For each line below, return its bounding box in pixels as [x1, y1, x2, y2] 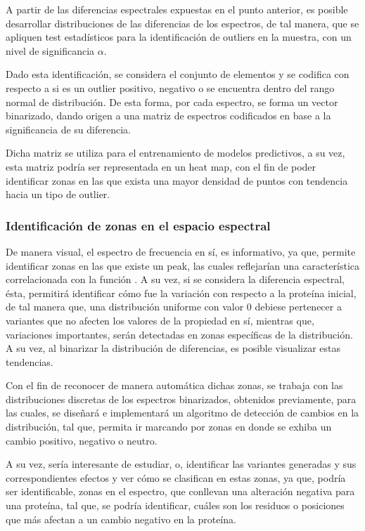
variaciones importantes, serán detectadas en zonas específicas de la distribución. [6, 327, 353, 341]
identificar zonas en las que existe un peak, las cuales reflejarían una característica [6, 258, 360, 273]
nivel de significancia [6, 43, 95, 58]
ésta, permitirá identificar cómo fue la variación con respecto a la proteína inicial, [6, 285, 357, 300]
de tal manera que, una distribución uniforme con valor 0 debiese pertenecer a [6, 299, 342, 314]
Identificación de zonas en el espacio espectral [6, 216, 271, 234]
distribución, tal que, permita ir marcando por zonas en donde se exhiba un [6, 419, 332, 434]
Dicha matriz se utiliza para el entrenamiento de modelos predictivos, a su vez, [6, 145, 345, 160]
